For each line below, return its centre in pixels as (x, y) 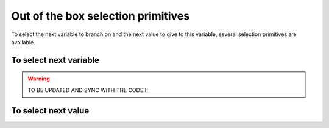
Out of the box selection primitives (101, 16)
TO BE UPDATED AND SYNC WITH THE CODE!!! (88, 90)
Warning (39, 79)
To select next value (50, 111)
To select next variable (55, 60)
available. (23, 42)
